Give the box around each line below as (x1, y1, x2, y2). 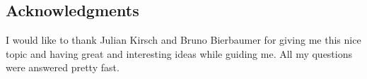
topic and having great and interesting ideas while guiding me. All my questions (6, 46, 353, 61)
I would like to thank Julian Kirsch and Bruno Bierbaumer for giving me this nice (6, 32, 361, 47)
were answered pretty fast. (6, 60, 120, 75)
